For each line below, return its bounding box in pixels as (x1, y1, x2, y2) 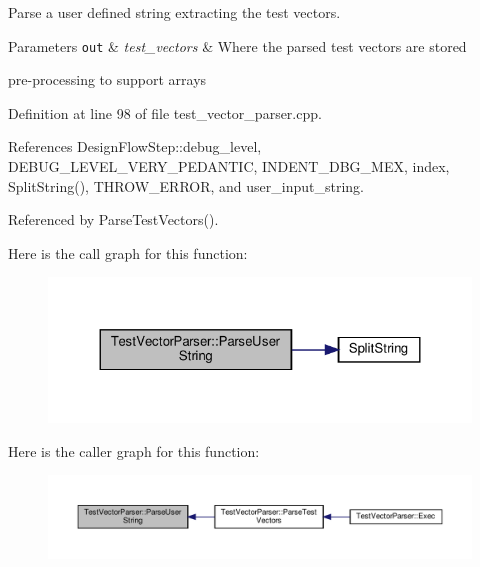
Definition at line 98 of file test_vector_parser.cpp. (8, 102, 322, 123)
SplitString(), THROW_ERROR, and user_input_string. (8, 175, 364, 196)
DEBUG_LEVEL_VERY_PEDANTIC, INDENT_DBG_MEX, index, (8, 156, 450, 177)
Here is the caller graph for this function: (8, 440, 260, 461)
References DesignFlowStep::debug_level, (8, 136, 262, 157)
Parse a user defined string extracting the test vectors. (8, 2, 341, 22)
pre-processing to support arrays (8, 69, 207, 90)
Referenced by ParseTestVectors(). (8, 209, 219, 230)
